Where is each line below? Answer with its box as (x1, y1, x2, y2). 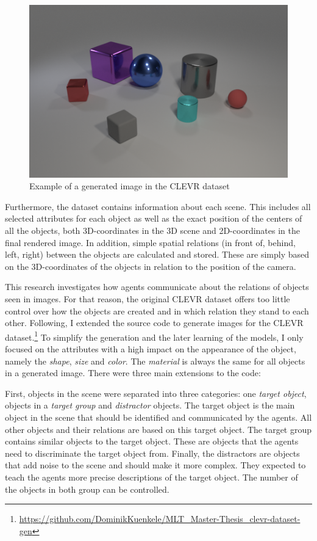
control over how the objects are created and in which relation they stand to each (5, 304, 309, 317)
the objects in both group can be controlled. (5, 482, 169, 495)
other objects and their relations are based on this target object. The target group (5, 423, 312, 435)
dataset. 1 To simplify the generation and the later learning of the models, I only (5, 329, 304, 343)
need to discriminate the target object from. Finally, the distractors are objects (5, 446, 300, 459)
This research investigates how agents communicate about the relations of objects (5, 280, 309, 293)
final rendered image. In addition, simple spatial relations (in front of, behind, (5, 236, 296, 249)
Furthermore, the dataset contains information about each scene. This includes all (5, 200, 311, 212)
